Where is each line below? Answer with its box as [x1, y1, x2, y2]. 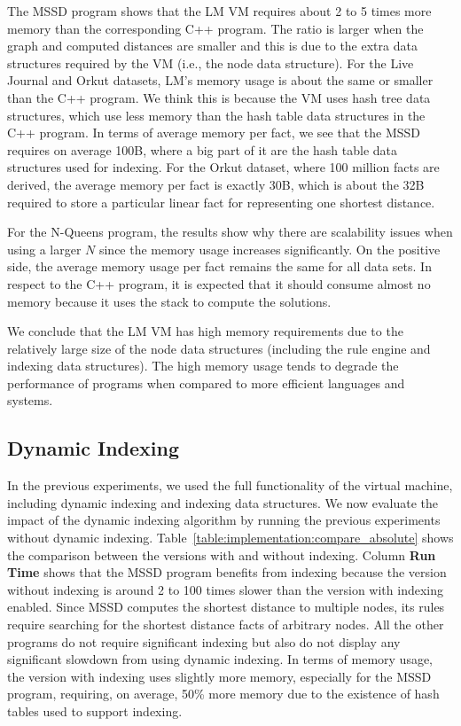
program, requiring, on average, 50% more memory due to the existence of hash [7, 684, 440, 703]
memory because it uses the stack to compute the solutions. [7, 292, 332, 310]
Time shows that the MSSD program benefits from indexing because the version [7, 563, 447, 582]
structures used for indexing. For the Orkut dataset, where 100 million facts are [7, 158, 440, 176]
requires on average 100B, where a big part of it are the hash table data [7, 140, 398, 159]
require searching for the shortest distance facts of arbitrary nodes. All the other [7, 615, 444, 634]
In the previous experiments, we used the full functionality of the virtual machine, [7, 476, 453, 495]
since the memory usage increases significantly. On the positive [98, 239, 441, 258]
